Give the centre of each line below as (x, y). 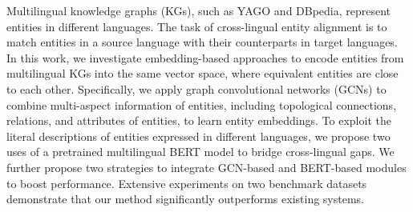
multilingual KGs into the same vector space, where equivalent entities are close (202, 73)
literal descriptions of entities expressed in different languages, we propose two (198, 136)
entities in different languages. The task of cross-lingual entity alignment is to (197, 26)
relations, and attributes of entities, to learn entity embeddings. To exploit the (199, 120)
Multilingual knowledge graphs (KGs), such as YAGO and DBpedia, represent (199, 10)
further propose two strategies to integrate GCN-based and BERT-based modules (206, 167)
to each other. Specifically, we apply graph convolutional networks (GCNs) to (196, 88)
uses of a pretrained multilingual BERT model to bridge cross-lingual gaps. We (200, 152)
